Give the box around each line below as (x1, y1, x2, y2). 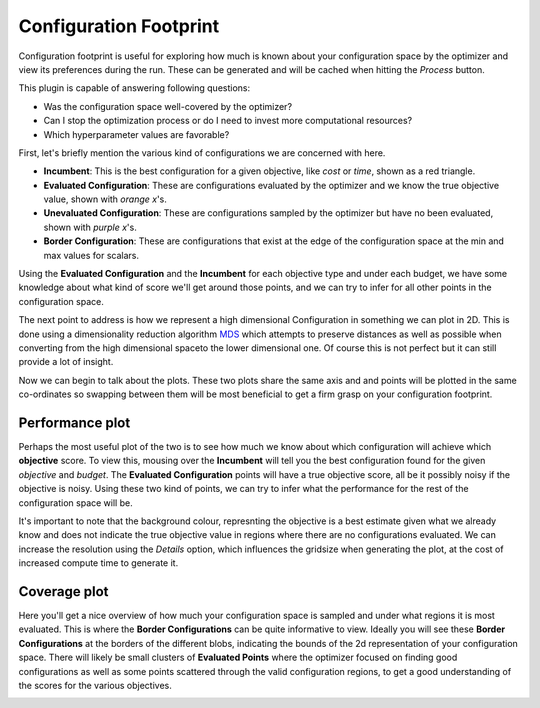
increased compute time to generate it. (18, 557, 179, 569)
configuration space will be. (18, 496, 134, 509)
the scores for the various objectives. (18, 680, 172, 692)
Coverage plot (18, 583, 109, 600)
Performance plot (18, 414, 131, 431)
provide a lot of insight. (18, 356, 114, 368)
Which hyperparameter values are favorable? (43, 128, 230, 140)
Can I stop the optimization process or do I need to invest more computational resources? (43, 115, 413, 127)
